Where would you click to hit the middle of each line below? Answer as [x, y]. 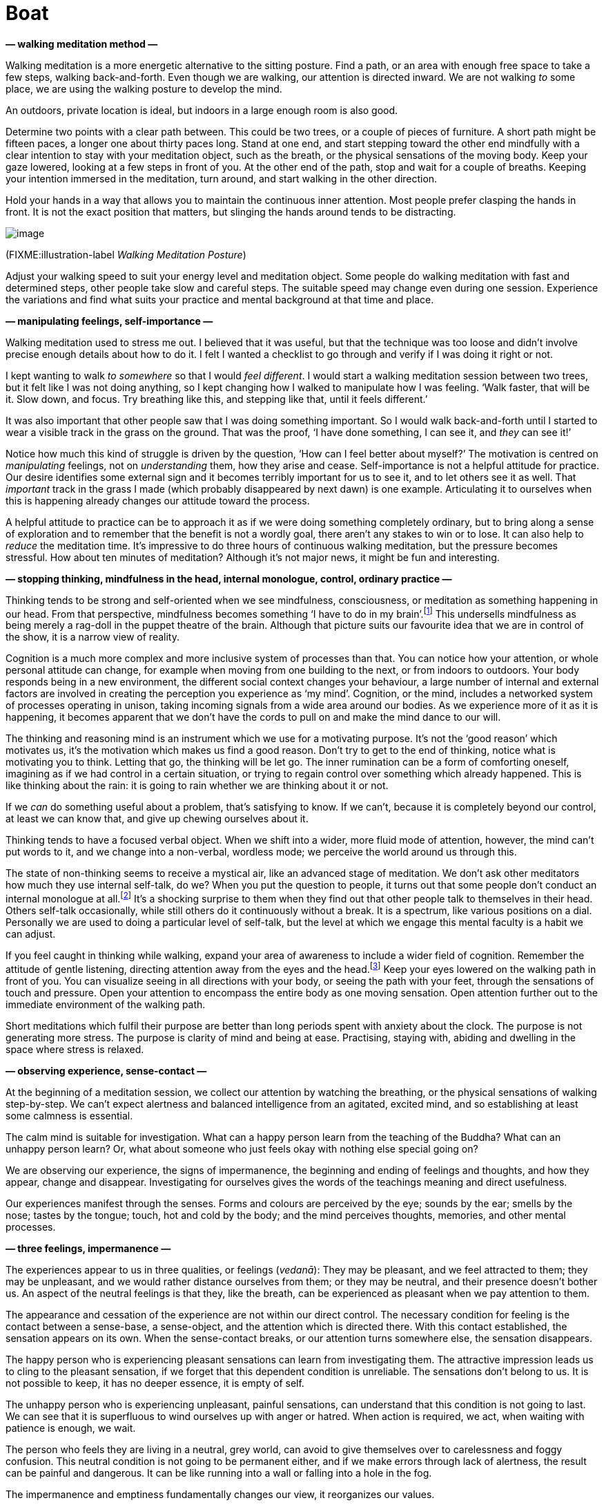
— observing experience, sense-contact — [106, 1070]
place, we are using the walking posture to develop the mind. [144, 88]
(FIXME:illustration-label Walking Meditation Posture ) [126, 254]
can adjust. [31, 934]
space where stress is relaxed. [75, 1049]
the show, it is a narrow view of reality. [92, 637]
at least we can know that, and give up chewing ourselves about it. [157, 819]
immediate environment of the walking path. [106, 1004]
